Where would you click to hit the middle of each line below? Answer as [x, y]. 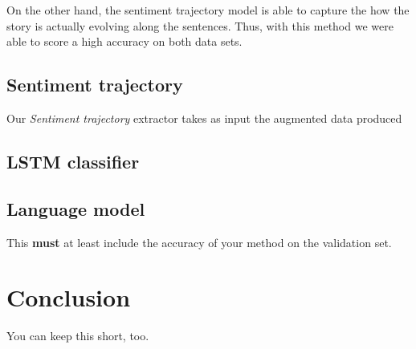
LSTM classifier [73, 161]
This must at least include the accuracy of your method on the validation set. [199, 242]
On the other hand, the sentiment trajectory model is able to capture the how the [208, 10]
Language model [76, 208]
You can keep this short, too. [78, 336]
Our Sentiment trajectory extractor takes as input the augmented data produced [204, 118]
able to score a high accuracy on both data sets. [124, 41]
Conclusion [69, 297]
